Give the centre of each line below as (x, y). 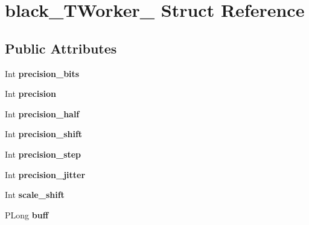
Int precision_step (43, 154)
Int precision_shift (44, 134)
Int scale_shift (35, 195)
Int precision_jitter (45, 174)
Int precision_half (42, 113)
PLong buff (27, 214)
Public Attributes (61, 48)
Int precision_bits (42, 73)
